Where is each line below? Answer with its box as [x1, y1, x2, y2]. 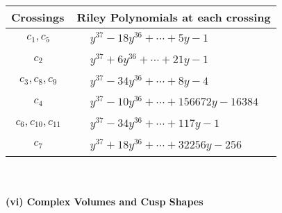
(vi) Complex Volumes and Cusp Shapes [6, 194, 204, 209]
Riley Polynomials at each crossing [76, 9, 271, 25]
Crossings [11, 9, 65, 25]
